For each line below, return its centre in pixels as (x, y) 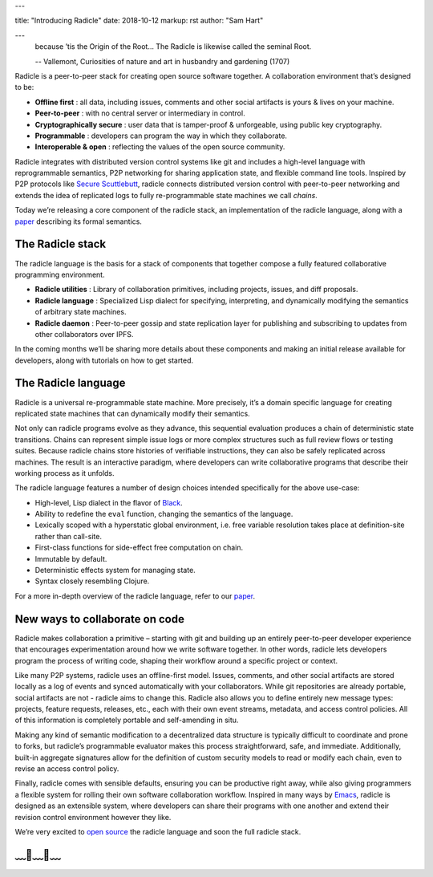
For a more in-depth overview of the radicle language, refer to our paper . (135, 596)
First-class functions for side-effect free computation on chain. (139, 548)
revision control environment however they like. (93, 817)
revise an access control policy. (67, 769)
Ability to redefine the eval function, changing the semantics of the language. (164, 514)
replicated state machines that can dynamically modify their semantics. (132, 413)
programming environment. (60, 274)
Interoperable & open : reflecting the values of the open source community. (160, 147)
